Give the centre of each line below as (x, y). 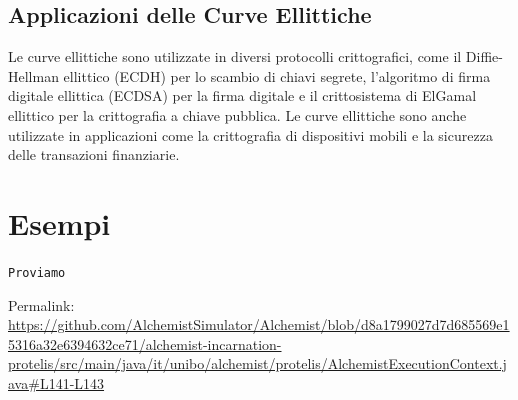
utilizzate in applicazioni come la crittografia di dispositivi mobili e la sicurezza (250, 134)
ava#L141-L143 (56, 382)
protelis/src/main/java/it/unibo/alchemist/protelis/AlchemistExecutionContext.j (257, 363)
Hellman (33, 75)
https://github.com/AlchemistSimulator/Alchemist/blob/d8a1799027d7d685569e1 (259, 324)
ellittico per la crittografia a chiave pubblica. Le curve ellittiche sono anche (237, 114)
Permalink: (41, 304)
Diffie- (484, 56)
